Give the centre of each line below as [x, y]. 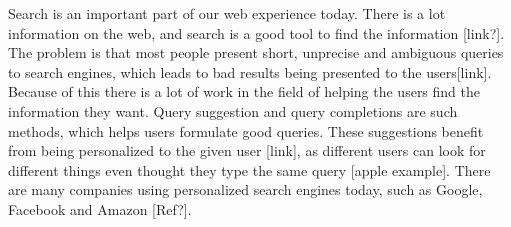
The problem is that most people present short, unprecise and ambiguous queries [256, 52]
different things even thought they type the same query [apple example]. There [249, 169]
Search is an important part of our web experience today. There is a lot [227, 13]
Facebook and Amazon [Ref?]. [100, 208]
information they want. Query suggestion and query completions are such [233, 110]
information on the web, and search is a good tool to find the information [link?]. [256, 32]
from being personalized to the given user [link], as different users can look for [247, 150]
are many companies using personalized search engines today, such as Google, [245, 189]
